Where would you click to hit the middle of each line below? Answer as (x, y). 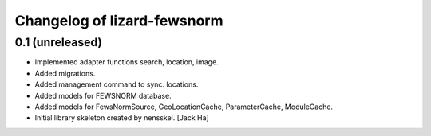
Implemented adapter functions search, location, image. (127, 62)
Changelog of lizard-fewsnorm (119, 21)
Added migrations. (65, 73)
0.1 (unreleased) (59, 42)
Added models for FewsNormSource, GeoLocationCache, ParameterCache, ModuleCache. (184, 107)
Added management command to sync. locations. (117, 84)
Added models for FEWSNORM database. (103, 95)
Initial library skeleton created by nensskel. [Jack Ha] (122, 118)
